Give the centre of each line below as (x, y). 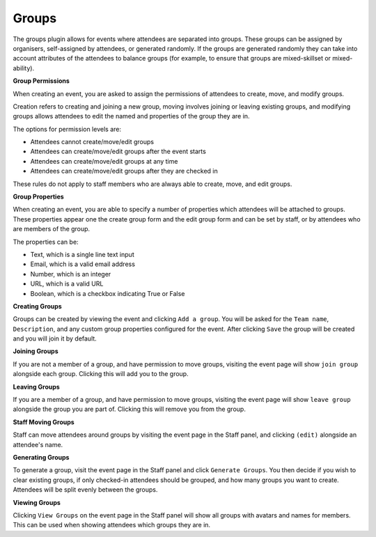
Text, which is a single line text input (83, 254)
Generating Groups (41, 457)
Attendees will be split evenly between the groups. (85, 490)
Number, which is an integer (71, 274)
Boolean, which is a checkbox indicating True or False (108, 293)
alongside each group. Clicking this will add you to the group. (101, 374)
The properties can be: (46, 242)
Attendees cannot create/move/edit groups (92, 142)
